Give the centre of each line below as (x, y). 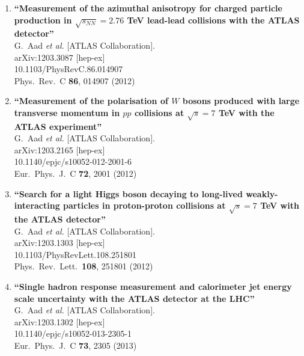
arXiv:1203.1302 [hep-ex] (59, 321)
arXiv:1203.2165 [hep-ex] (59, 149)
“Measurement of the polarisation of (91, 101)
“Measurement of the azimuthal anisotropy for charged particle (148, 8)
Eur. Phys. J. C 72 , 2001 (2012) (75, 173)
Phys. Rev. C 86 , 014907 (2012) (74, 80)
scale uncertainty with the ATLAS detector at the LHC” (134, 298)
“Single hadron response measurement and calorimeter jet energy (153, 286)
